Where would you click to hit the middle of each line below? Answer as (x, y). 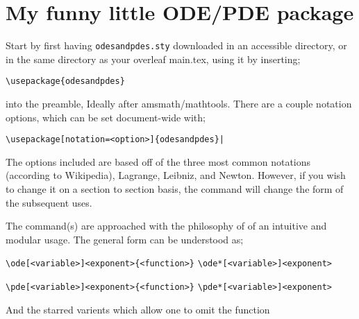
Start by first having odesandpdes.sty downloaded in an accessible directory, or (176, 45)
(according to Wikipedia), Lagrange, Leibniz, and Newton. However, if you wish (176, 175)
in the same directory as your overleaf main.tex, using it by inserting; (153, 59)
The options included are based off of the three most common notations (158, 161)
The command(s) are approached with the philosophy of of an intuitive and (166, 226)
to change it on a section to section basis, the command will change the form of (175, 189)
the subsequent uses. (49, 202)
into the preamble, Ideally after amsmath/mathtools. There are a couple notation (179, 104)
